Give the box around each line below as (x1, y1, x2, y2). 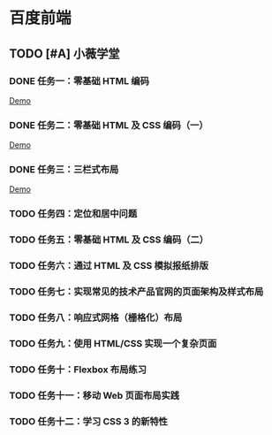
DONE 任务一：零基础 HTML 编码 (9, 74, 150, 87)
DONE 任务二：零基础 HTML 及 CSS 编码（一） (9, 118, 209, 131)
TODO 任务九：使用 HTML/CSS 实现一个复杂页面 (9, 338, 217, 349)
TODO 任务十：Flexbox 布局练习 (9, 363, 147, 376)
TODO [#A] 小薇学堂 (9, 46, 120, 61)
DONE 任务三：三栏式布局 (9, 164, 119, 176)
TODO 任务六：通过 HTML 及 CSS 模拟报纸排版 (9, 260, 209, 272)
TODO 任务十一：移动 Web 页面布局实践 (9, 389, 179, 401)
